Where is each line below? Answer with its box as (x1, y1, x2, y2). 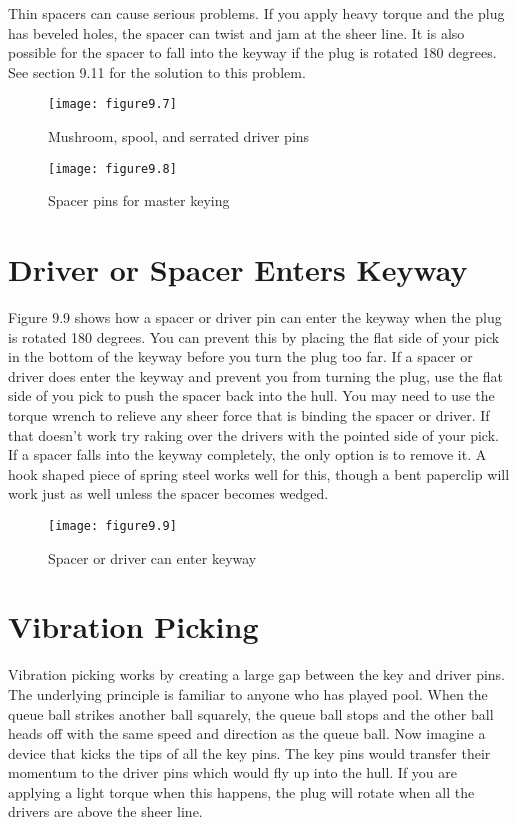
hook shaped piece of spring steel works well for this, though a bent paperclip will (8, 463, 510, 484)
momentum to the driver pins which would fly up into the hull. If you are (8, 762, 457, 783)
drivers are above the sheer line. (8, 801, 203, 822)
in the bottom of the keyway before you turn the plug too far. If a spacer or (8, 346, 473, 367)
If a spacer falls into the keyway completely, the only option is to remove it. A (8, 444, 487, 465)
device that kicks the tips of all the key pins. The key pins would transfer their (8, 742, 491, 763)
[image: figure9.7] (48, 97, 177, 112)
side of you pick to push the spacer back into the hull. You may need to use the (8, 385, 495, 406)
